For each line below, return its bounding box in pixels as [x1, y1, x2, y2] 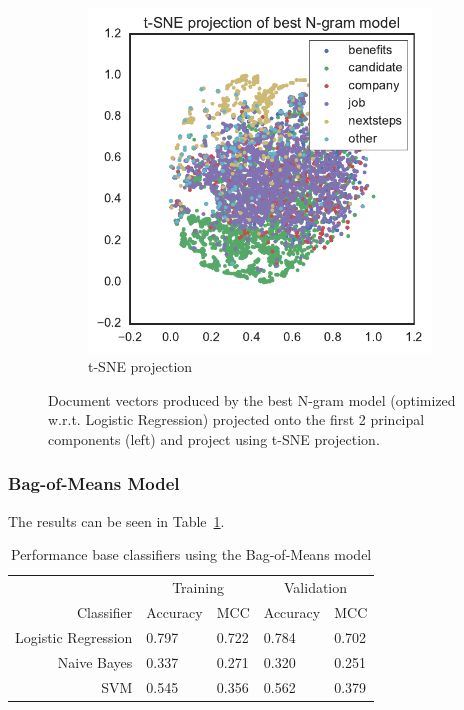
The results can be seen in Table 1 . [8, 510, 225, 531]
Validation [284, 577, 348, 598]
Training [172, 577, 224, 598]
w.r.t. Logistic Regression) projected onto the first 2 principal [48, 409, 425, 430]
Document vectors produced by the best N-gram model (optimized [48, 389, 456, 410]
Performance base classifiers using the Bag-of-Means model [11, 544, 372, 565]
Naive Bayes [57, 651, 133, 672]
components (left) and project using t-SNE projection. [48, 428, 380, 449]
